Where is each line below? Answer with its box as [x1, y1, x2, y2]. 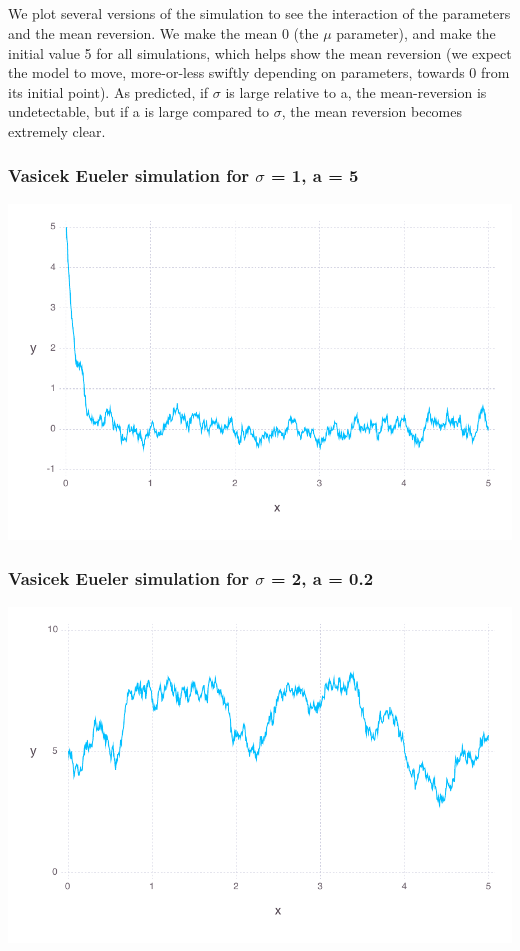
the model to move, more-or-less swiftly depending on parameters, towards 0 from [8, 62, 510, 83]
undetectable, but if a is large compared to [8, 101, 270, 122]
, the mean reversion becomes [281, 101, 463, 122]
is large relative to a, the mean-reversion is [225, 81, 487, 102]
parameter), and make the [336, 22, 496, 43]
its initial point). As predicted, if [8, 81, 209, 102]
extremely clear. [8, 120, 106, 141]
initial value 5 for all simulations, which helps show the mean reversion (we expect [8, 42, 512, 63]
